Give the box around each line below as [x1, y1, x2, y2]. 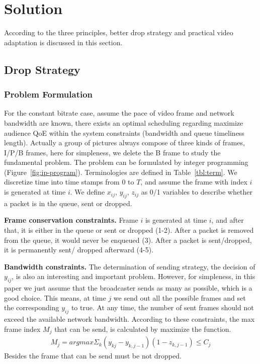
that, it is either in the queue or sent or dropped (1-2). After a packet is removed [4, 225, 254, 235]
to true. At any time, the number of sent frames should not [71, 302, 254, 313]
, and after [211, 215, 244, 225]
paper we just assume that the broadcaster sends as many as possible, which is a [4, 283, 252, 293]
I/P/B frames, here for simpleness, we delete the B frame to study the [4, 147, 221, 157]
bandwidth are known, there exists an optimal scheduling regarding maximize [4, 117, 243, 128]
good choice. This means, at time [4, 292, 106, 303]
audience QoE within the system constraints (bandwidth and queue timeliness [4, 127, 244, 138]
